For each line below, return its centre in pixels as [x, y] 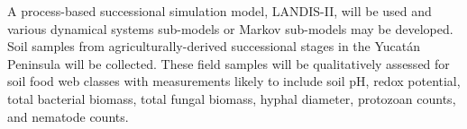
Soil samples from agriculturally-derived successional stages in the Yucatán [214, 46]
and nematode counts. [68, 116]
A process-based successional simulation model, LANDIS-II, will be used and [220, 11]
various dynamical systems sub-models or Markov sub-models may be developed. [230, 28]
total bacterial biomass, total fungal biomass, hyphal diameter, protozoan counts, [232, 98]
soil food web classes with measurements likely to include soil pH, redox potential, [234, 81]
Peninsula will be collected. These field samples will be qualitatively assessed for [229, 63]
